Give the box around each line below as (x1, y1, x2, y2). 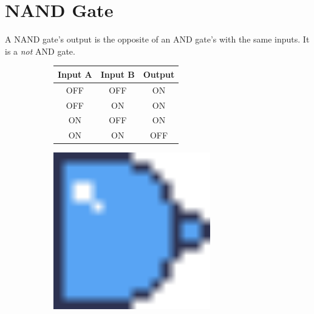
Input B (100, 67, 135, 80)
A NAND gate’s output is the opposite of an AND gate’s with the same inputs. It (5, 33, 310, 46)
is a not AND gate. (5, 44, 75, 57)
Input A (58, 67, 92, 80)
